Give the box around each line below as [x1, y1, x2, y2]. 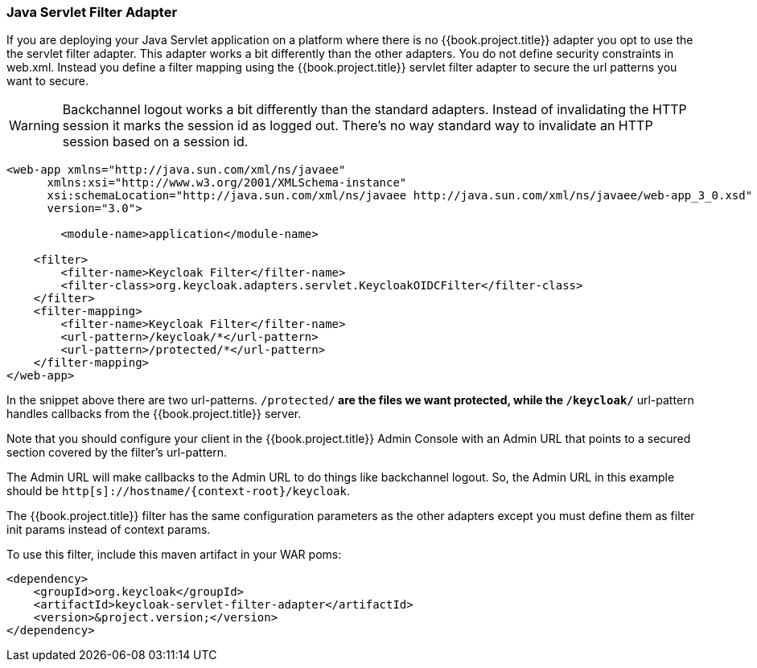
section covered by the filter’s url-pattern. [6, 445, 228, 460]
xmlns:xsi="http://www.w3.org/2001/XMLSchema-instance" [47, 176, 407, 190]
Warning [9, 117, 60, 134]
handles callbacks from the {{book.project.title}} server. [6, 407, 302, 421]
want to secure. [6, 74, 88, 88]
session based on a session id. [62, 133, 249, 150]
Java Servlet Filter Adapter [6, 4, 178, 20]
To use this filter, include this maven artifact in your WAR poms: [6, 547, 342, 562]
